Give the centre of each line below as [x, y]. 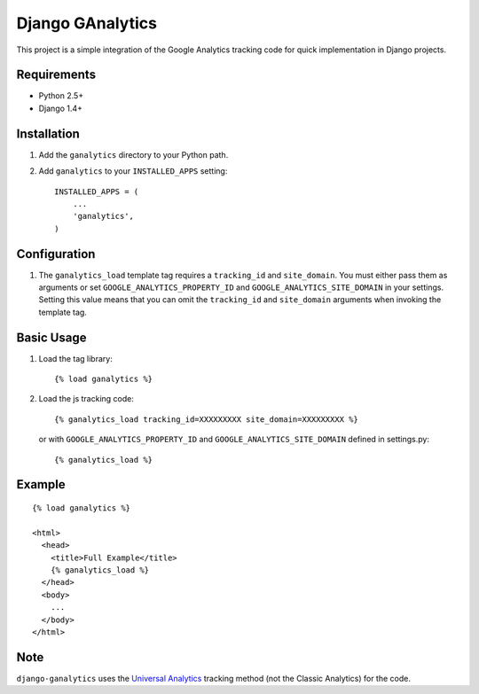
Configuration [56, 254]
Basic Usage [51, 337]
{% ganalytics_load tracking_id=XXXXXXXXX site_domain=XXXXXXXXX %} [206, 419]
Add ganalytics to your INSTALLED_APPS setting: [133, 171]
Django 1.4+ [61, 108]
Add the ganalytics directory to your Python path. [133, 154]
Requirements [56, 75]
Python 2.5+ [61, 96]
